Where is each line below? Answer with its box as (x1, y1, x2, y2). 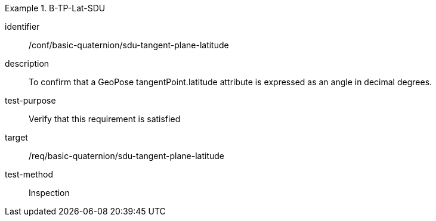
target (5, 132, 28, 142)
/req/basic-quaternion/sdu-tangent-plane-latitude (29, 151, 225, 161)
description (5, 58, 50, 69)
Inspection (29, 188, 70, 198)
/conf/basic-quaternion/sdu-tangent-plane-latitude (29, 40, 229, 50)
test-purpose (5, 95, 56, 105)
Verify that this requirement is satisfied (29, 114, 181, 124)
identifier (5, 21, 40, 32)
